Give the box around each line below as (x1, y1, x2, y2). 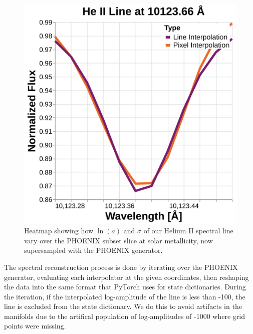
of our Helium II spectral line (143, 225, 233, 236)
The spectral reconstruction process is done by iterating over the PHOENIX (4, 261, 238, 272)
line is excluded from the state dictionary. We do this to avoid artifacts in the (4, 301, 242, 311)
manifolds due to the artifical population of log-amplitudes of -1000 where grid (4, 310, 245, 321)
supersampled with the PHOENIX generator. (24, 245, 163, 255)
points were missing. (4, 320, 66, 331)
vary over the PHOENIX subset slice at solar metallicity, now (24, 235, 213, 245)
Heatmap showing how (24, 225, 94, 236)
